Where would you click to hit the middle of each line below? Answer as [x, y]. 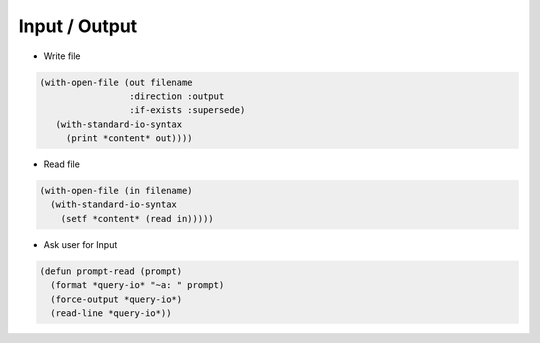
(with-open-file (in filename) [116, 191]
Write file [62, 56]
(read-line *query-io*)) [111, 313]
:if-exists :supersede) [187, 110]
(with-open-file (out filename [116, 82]
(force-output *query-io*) [116, 299]
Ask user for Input [80, 244]
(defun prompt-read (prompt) [111, 271]
